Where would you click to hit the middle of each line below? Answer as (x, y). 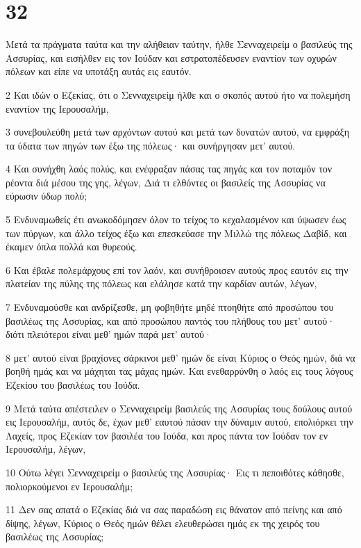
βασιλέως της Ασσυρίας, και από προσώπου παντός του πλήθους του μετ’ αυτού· (170, 320)
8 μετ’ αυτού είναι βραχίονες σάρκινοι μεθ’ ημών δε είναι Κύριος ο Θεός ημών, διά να (180, 357)
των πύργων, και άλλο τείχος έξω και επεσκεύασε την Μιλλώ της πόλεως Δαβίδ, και (176, 233)
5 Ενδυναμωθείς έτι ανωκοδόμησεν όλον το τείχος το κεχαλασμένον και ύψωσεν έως (176, 219)
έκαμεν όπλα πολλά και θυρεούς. (72, 247)
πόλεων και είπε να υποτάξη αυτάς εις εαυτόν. (99, 71)
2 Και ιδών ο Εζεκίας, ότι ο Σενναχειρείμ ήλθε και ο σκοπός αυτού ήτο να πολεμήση (178, 94)
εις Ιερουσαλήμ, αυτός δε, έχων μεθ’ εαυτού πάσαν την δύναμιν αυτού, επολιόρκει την (179, 422)
